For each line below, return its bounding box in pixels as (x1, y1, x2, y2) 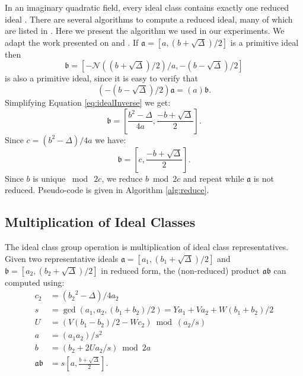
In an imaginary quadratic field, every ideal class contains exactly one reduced (5, 1, 289, 13)
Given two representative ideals (5, 252, 119, 264)
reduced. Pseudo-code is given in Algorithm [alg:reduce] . (5, 184, 209, 196)
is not (253, 172, 274, 184)
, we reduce (101, 172, 143, 184)
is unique (33, 172, 66, 184)
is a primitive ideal (230, 36, 299, 48)
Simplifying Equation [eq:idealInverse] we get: (5, 96, 171, 108)
